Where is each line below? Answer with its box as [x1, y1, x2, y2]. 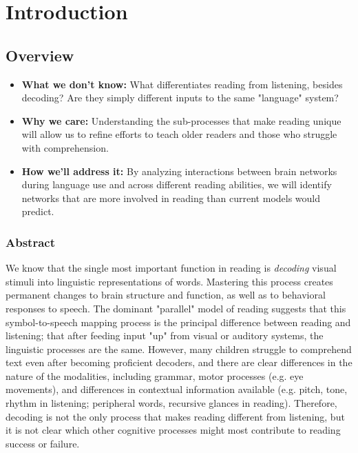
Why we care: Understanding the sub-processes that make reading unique [21, 113, 341, 128]
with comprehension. [21, 140, 109, 154]
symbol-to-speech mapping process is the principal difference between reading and [6, 314, 351, 329]
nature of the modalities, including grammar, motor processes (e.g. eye [6, 368, 304, 383]
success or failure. [6, 436, 80, 450]
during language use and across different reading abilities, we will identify [21, 177, 332, 192]
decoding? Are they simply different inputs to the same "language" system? [21, 90, 339, 105]
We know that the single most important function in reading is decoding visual [6, 261, 337, 275]
